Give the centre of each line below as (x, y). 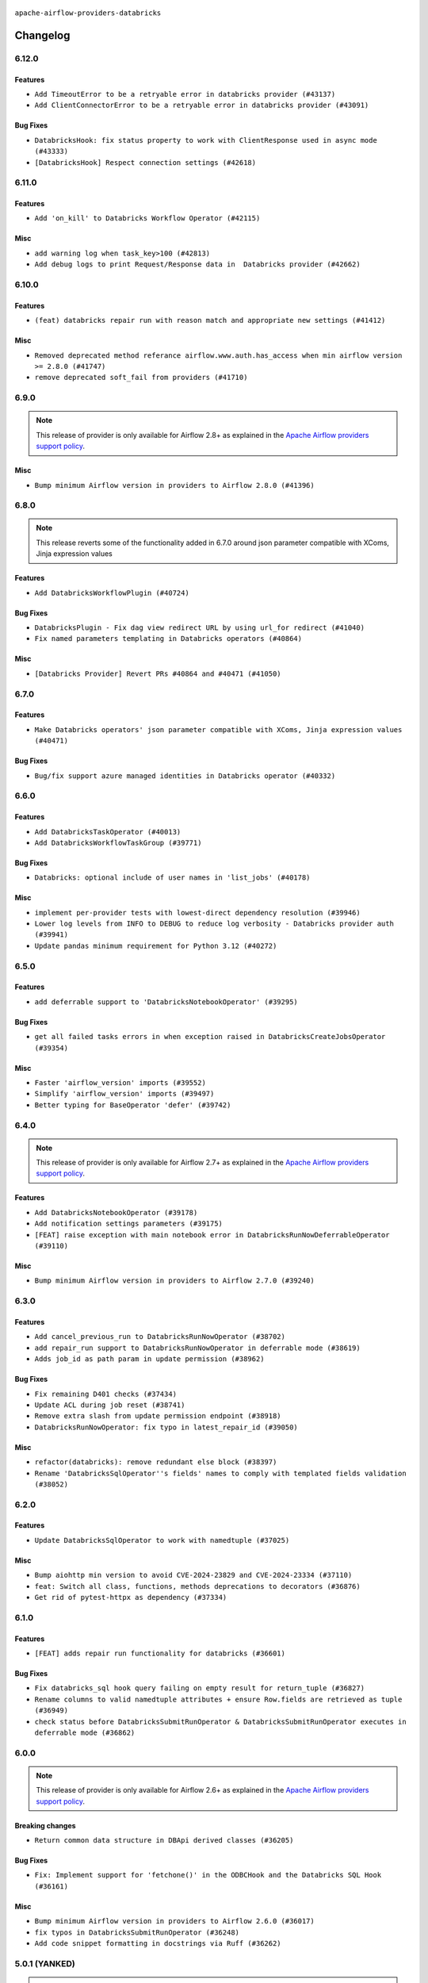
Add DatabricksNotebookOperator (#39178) (116, 1212)
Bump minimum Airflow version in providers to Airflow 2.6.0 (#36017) (174, 1921)
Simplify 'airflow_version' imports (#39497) (124, 1094)
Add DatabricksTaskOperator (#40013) (108, 832)
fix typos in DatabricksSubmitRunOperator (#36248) (137, 1932)
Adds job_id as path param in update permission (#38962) (149, 1359)
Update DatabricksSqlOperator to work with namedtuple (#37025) (162, 1540)
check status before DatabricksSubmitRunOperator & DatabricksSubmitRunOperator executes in (221, 1722)
